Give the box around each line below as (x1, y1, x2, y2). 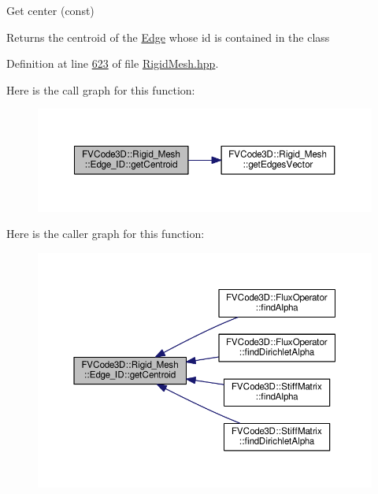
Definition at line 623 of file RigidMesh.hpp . (6, 55, 219, 72)
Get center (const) (6, 2, 94, 18)
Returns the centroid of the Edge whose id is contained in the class (6, 28, 330, 45)
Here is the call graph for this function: (6, 81, 195, 98)
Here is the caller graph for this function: (6, 225, 205, 242)
